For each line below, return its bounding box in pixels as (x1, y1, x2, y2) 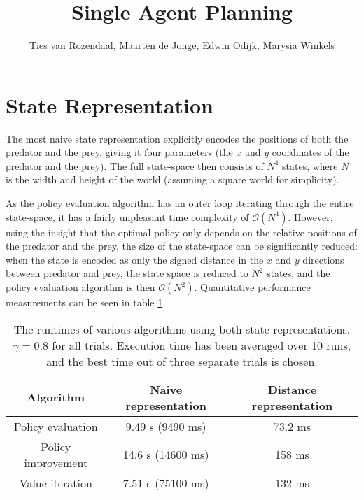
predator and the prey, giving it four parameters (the (6, 145, 233, 159)
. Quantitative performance (194, 280, 311, 294)
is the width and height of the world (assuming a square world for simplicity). (6, 172, 339, 187)
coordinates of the (272, 145, 349, 159)
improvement (24, 454, 88, 471)
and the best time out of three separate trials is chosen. (46, 352, 318, 369)
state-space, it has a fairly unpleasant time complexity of (6, 209, 249, 224)
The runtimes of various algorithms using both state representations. (13, 320, 351, 337)
